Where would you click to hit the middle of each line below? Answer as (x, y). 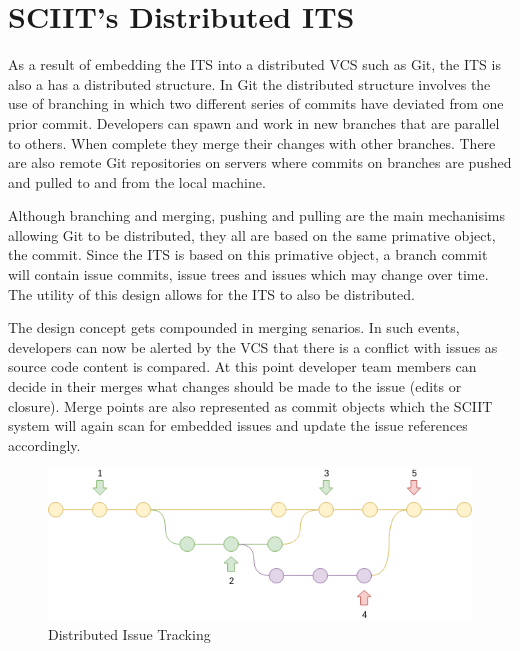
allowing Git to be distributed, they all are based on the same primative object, (252, 234)
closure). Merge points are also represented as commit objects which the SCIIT (250, 405)
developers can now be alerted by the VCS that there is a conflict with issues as (253, 346)
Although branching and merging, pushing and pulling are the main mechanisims (257, 215)
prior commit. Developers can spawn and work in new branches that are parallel (254, 122)
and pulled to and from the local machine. (137, 181)
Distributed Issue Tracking (129, 633)
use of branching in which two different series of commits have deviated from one (256, 103)
